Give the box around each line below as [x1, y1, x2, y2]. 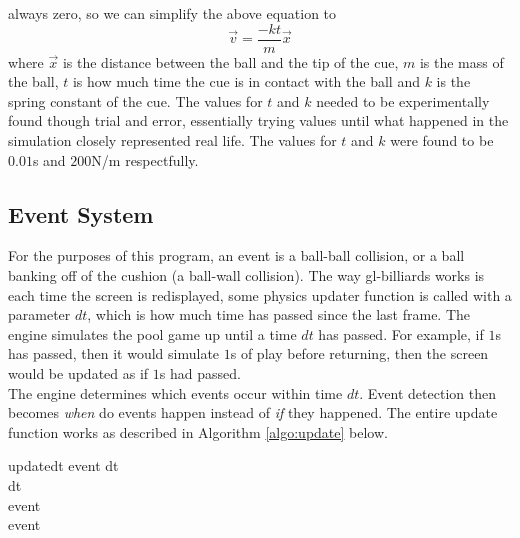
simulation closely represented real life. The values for [8, 130, 337, 151]
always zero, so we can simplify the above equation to [8, 3, 337, 23]
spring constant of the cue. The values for [8, 90, 263, 111]
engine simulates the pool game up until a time [8, 323, 297, 344]
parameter [8, 304, 71, 325]
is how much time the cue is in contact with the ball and [72, 71, 420, 92]
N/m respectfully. [91, 149, 199, 170]
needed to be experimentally [316, 90, 490, 111]
